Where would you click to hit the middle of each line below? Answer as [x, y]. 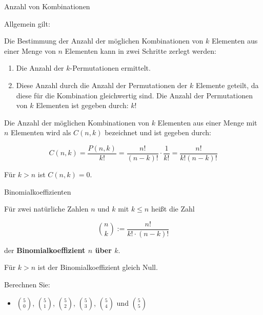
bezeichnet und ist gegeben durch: [158, 132]
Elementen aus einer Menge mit [207, 122]
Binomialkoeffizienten [38, 191]
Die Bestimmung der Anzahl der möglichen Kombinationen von [104, 41]
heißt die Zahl [173, 209]
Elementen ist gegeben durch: [82, 105]
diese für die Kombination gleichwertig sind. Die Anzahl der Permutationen [134, 95]
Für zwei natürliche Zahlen [46, 209]
